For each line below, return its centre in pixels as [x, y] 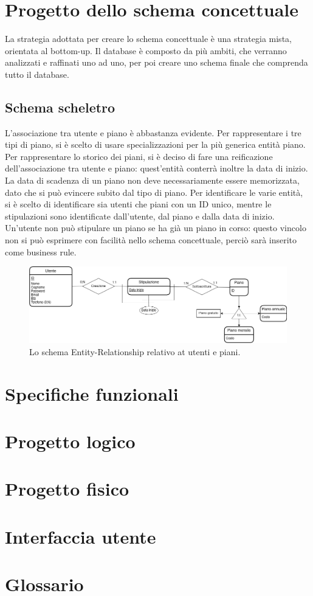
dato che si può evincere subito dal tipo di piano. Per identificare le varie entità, [154, 192]
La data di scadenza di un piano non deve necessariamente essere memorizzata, [152, 180]
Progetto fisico [67, 489]
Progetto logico [70, 441]
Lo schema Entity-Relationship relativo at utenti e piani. [135, 351]
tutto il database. [37, 74]
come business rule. [41, 251]
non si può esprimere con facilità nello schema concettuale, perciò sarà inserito [151, 240]
